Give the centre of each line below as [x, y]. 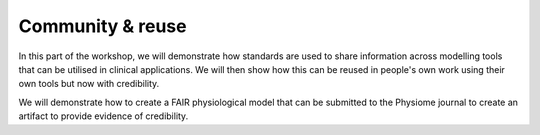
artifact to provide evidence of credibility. [103, 116]
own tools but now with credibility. [89, 84]
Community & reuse [102, 26]
